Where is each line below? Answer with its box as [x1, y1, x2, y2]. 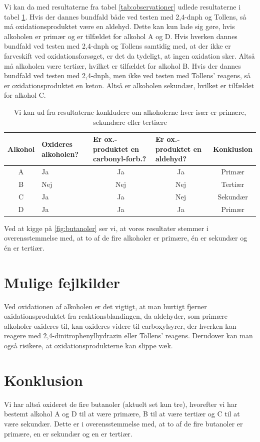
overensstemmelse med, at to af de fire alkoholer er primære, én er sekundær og [4, 233, 247, 243]
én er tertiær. [4, 242, 45, 253]
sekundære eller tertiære [93, 116, 167, 127]
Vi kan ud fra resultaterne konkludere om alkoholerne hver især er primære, [13, 106, 246, 117]
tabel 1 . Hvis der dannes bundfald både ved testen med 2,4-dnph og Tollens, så [4, 11, 246, 22]
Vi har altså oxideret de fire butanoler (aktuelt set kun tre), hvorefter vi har [4, 398, 237, 409]
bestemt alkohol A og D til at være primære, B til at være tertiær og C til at [4, 408, 240, 419]
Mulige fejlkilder [4, 272, 120, 292]
